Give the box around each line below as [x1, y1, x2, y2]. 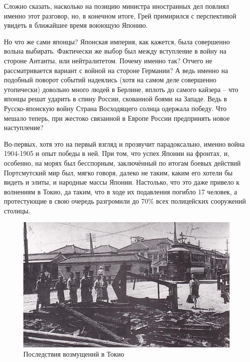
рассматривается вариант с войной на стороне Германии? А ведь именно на [4, 65, 228, 75]
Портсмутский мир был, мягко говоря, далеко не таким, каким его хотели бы [4, 167, 233, 177]
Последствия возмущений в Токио [23, 349, 125, 359]
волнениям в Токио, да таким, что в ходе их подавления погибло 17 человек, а [4, 186, 237, 196]
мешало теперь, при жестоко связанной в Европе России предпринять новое [4, 113, 230, 123]
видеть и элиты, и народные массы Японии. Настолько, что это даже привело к [4, 177, 240, 187]
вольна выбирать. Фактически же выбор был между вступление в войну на [4, 46, 227, 56]
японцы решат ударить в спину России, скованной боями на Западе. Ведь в [4, 94, 227, 104]
